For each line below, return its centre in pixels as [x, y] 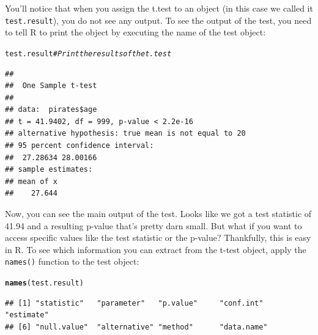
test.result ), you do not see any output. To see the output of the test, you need [158, 20]
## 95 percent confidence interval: [79, 146]
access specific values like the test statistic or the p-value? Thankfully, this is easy [158, 237]
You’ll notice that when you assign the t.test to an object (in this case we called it [159, 8]
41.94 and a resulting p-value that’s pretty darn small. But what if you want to [153, 225]
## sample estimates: [49, 170]
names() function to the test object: [72, 261]
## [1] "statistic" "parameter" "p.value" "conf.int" [134, 303]
